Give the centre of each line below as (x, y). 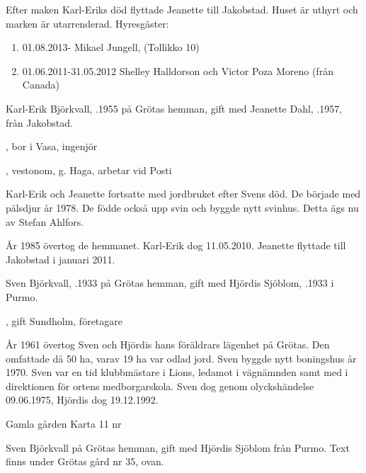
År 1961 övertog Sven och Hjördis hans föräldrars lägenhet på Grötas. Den (168, 344)
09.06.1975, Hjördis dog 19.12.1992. (82, 400)
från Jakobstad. (39, 122)
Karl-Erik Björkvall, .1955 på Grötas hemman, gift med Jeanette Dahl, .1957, (174, 108)
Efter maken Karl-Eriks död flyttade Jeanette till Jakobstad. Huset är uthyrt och (182, 9)
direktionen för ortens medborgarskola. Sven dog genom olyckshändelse (160, 386)
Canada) (41, 85)
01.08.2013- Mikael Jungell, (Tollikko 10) (111, 47)
